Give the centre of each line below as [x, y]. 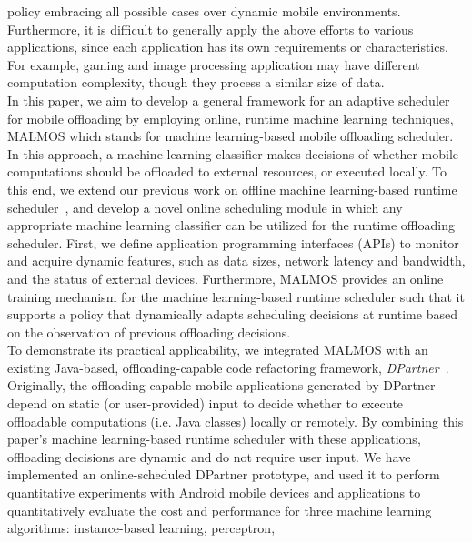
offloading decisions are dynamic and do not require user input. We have [209, 456]
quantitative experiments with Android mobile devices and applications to [214, 493]
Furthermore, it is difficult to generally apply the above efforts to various [211, 29]
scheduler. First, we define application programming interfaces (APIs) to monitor [233, 242]
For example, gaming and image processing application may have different [214, 64]
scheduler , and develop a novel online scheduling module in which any [205, 207]
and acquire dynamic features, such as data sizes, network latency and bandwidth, [236, 261]
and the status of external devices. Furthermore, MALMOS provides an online [226, 278]
